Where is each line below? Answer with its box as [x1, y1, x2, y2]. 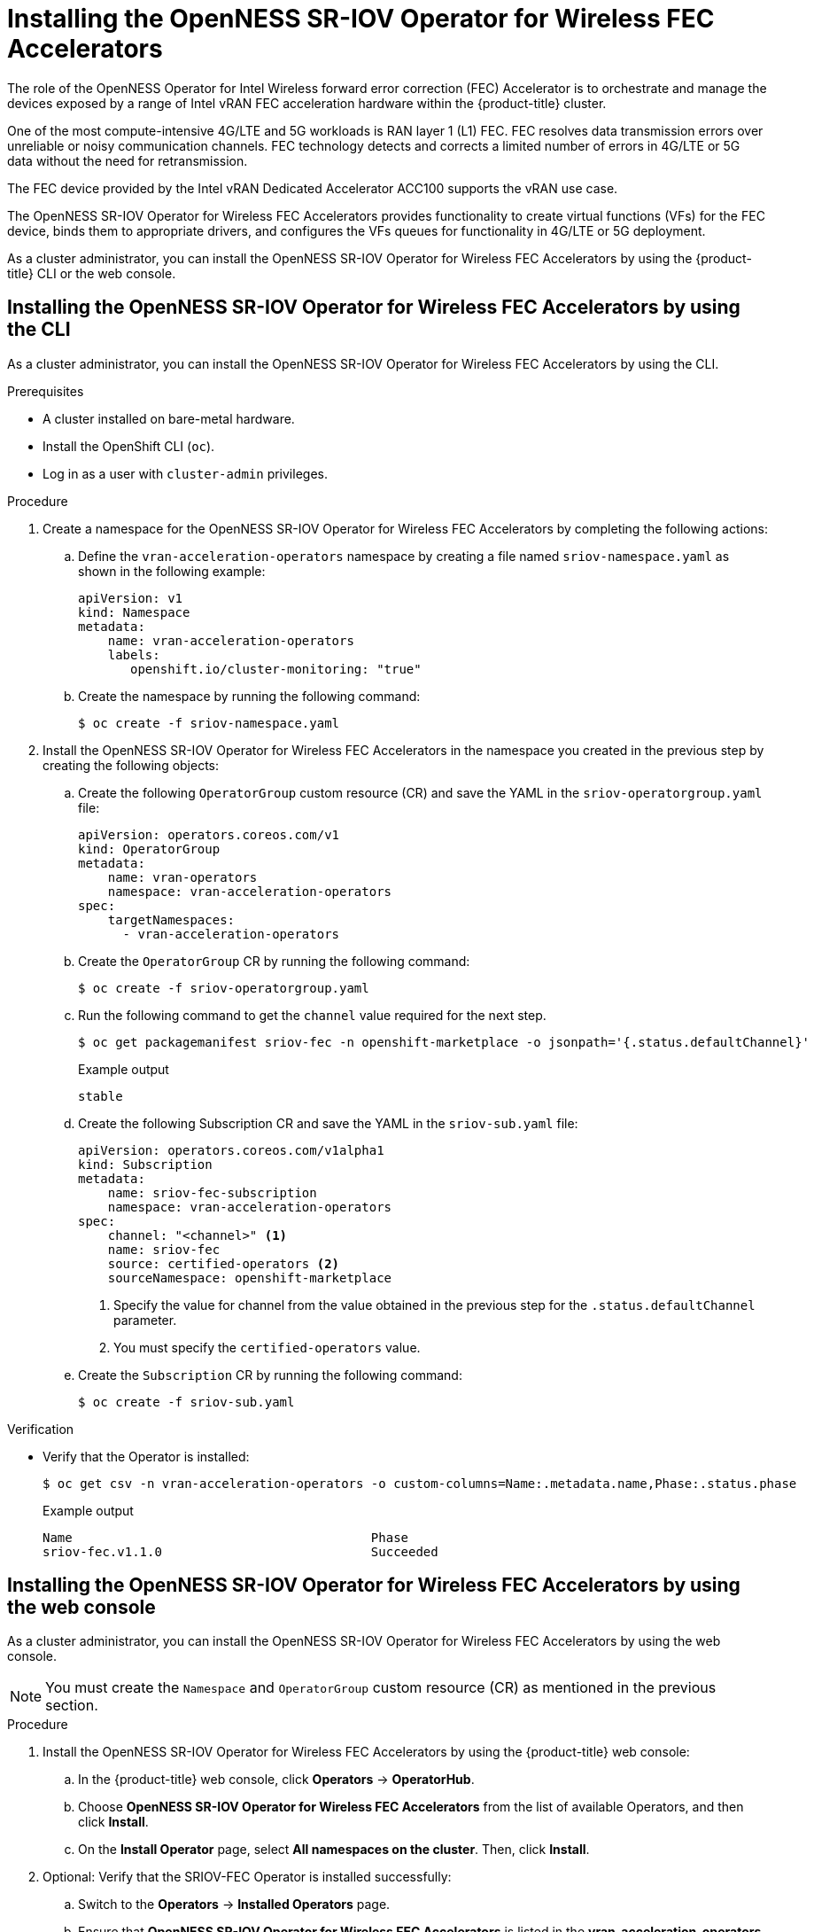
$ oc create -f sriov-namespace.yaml [78, 715, 340, 730]
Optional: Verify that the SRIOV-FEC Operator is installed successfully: [43, 1869, 452, 1885]
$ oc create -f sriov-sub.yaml [78, 1394, 295, 1409]
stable [78, 1088, 123, 1103]
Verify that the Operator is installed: [43, 1448, 250, 1464]
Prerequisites [7, 383, 84, 399]
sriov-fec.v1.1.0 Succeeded [43, 1544, 438, 1559]
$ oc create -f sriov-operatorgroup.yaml [78, 980, 369, 995]
